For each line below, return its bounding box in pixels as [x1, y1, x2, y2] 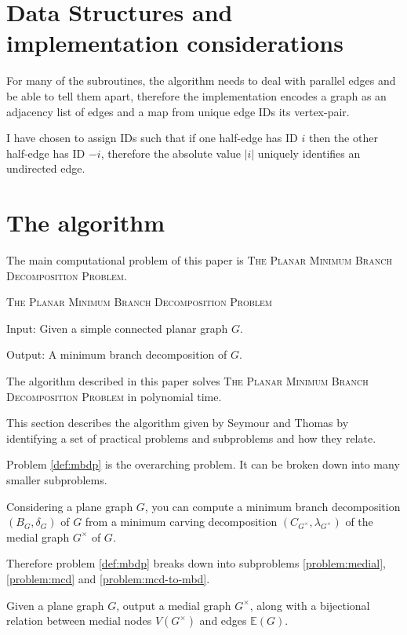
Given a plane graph [6, 597, 104, 613]
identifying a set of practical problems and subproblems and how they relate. [6, 429, 376, 446]
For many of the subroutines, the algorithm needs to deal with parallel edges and [6, 72, 396, 89]
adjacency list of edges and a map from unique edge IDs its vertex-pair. [6, 103, 350, 119]
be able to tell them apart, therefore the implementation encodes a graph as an [6, 87, 387, 104]
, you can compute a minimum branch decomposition [144, 498, 401, 514]
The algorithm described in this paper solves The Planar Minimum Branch [6, 372, 369, 389]
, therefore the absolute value [100, 144, 241, 161]
